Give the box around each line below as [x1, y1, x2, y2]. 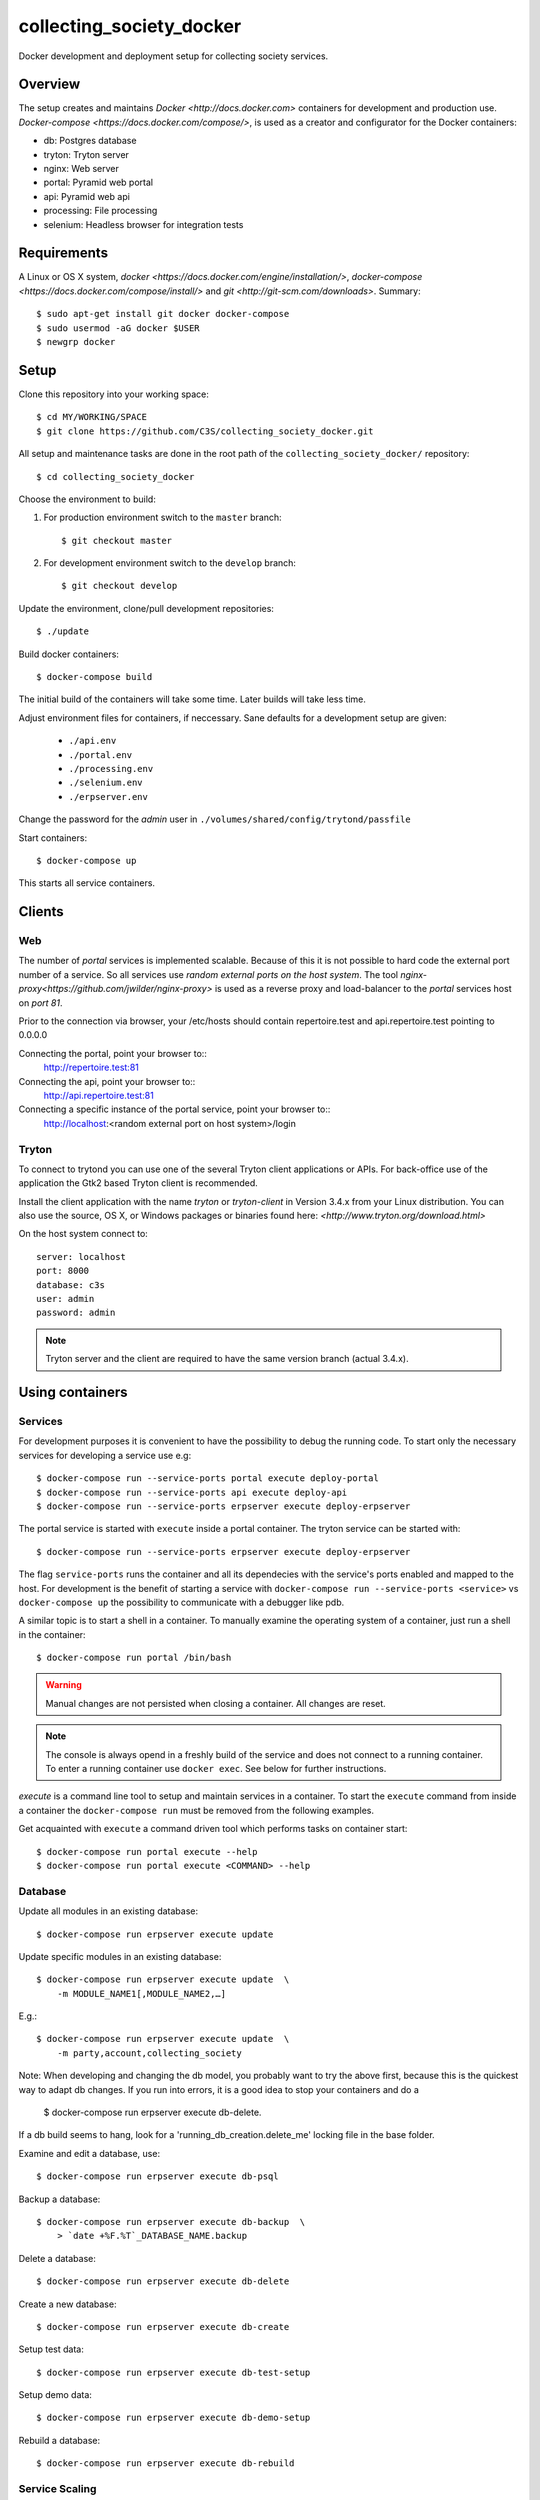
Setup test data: [18, 2343, 85, 2355]
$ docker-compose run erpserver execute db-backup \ [36, 2216, 305, 2227]
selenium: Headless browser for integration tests [43, 218, 244, 230]
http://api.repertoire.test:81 [43, 1090, 154, 1101]
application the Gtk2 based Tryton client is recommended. [18, 1177, 259, 1189]
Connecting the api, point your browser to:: [18, 1075, 196, 1087]
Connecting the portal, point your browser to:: [18, 1047, 207, 1059]
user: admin [36, 1293, 95, 1305]
